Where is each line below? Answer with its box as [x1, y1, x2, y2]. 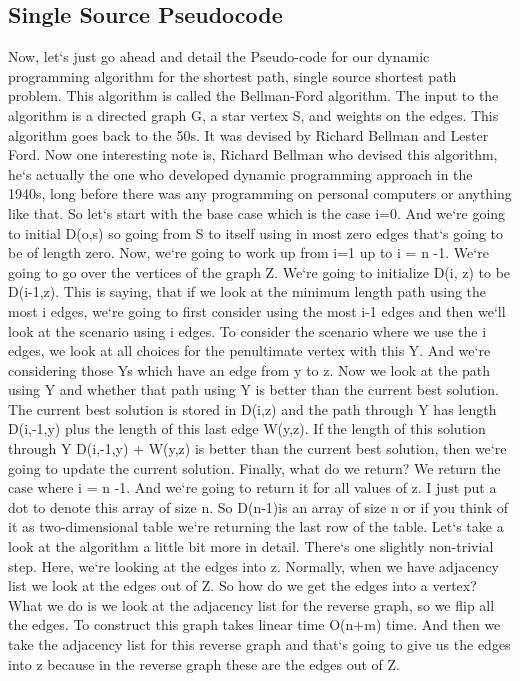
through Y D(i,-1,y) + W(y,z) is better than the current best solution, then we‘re [8, 438, 507, 459]
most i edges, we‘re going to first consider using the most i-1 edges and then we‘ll [8, 300, 506, 321]
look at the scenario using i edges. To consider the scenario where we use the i [8, 320, 487, 341]
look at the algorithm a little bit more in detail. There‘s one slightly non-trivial [8, 536, 494, 557]
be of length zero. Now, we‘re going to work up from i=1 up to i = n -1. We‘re [8, 242, 489, 263]
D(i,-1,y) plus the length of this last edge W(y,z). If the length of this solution [8, 418, 486, 439]
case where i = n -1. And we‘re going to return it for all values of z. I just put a [8, 477, 497, 498]
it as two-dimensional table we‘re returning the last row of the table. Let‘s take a [8, 516, 504, 537]
